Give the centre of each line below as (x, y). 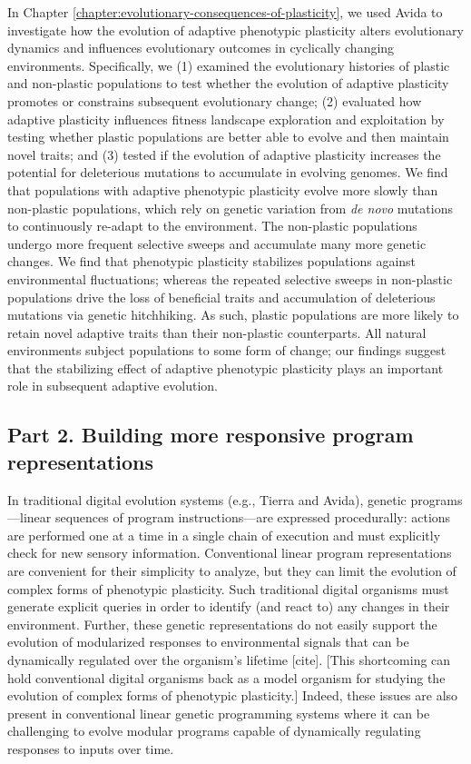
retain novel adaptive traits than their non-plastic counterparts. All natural (217, 332)
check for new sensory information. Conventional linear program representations (230, 553)
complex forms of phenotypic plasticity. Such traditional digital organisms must (228, 588)
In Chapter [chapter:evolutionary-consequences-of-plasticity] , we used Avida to (225, 12)
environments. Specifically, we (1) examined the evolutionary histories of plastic (229, 65)
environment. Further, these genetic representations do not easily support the (222, 624)
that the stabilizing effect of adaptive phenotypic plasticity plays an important (226, 367)
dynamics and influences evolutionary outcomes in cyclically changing (201, 48)
